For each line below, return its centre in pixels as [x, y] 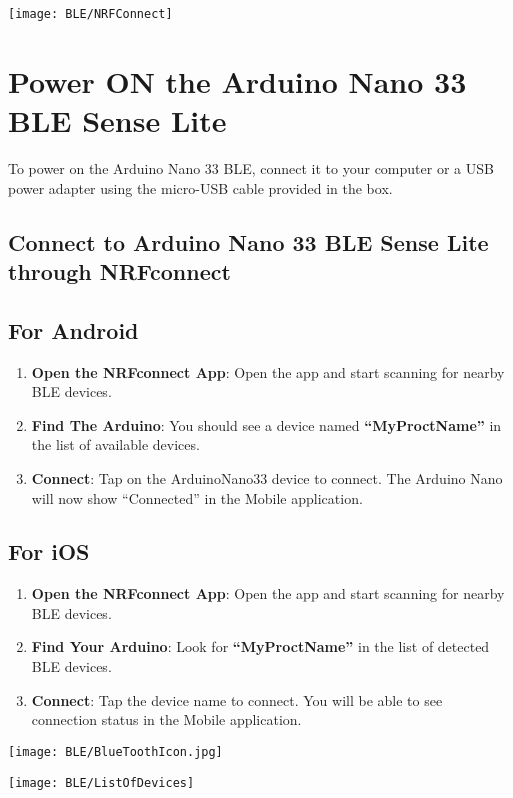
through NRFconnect [119, 270]
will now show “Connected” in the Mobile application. [197, 497]
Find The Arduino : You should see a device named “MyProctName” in [266, 424]
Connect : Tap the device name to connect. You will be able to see [237, 699]
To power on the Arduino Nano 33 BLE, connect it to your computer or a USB [251, 167]
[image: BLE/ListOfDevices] [101, 782]
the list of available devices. [115, 444]
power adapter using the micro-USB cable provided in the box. [200, 187]
